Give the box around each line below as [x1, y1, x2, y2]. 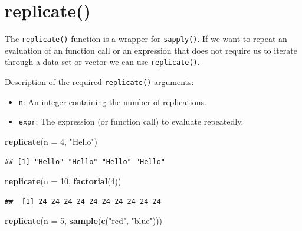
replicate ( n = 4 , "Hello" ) [5, 135, 97, 147]
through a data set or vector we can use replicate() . [5, 56, 200, 68]
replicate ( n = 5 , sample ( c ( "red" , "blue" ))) [5, 214, 163, 227]
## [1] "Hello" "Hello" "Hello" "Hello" [5, 157, 166, 166]
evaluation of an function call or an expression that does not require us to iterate [5, 44, 297, 56]
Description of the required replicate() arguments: [5, 76, 194, 88]
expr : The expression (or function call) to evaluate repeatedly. [18, 115, 244, 128]
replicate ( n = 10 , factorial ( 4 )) [5, 175, 122, 187]
